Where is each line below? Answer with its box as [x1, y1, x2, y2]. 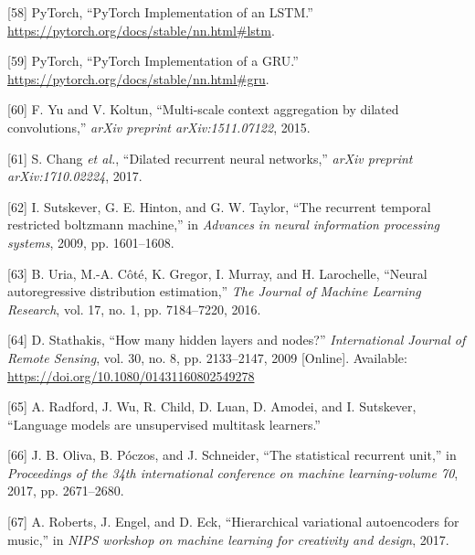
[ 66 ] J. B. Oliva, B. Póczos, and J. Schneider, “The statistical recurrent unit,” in [7, 445, 457, 464]
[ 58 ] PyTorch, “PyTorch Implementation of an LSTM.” [7, 3, 313, 21]
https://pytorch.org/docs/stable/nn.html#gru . [7, 69, 269, 88]
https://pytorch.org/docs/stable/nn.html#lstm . [7, 20, 275, 39]
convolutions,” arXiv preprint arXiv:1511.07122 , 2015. [7, 117, 311, 136]
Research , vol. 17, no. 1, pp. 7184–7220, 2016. [7, 299, 261, 318]
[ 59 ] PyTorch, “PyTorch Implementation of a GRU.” [7, 51, 299, 70]
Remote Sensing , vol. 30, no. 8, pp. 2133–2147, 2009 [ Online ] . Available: [7, 347, 407, 367]
